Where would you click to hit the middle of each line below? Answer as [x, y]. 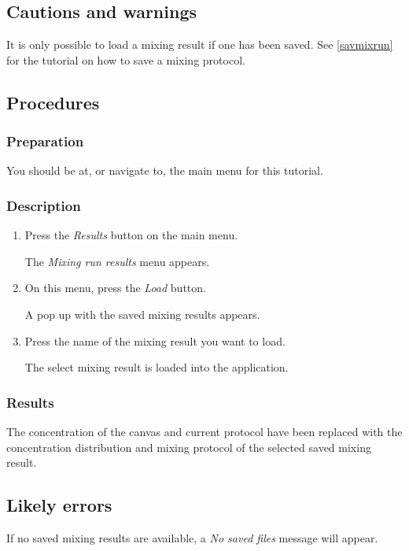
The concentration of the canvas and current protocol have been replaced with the [204, 431]
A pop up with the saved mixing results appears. [142, 314]
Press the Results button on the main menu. [131, 235]
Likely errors [59, 505]
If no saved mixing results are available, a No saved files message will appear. [192, 537]
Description [44, 205]
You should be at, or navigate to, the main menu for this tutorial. [165, 170]
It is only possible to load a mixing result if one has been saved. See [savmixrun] [200, 44]
